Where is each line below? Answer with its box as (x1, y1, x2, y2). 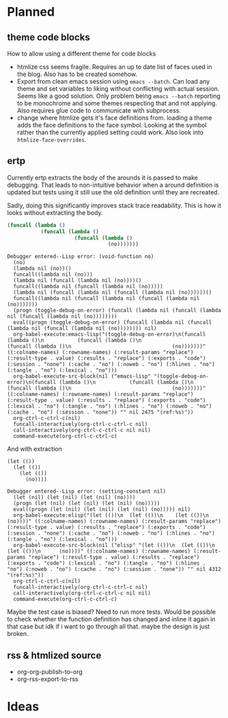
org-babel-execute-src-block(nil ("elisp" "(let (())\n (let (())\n (13, 542, 215, 549)
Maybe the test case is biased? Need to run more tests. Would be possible (7, 608, 216, 616)
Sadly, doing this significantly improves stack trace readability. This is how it (7, 201, 222, 209)
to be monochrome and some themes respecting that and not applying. (16, 99, 217, 107)
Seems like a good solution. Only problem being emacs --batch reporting (16, 92, 220, 100)
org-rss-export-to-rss (16, 675, 79, 683)
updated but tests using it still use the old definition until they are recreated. (7, 188, 220, 196)
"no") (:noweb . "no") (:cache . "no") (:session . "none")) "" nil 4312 (7, 566, 222, 573)
